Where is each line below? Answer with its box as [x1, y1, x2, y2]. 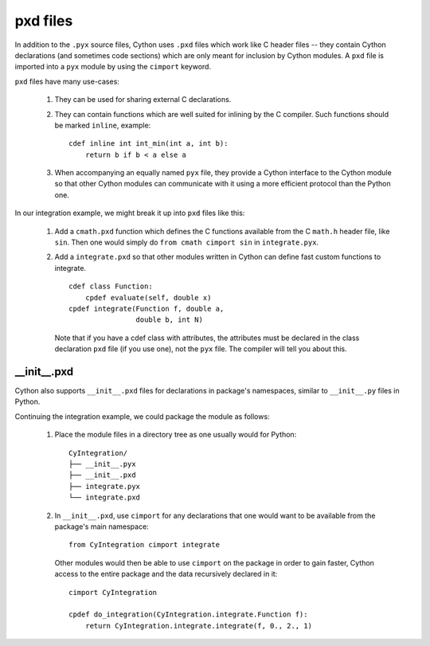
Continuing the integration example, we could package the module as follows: [14, 411, 270, 421]
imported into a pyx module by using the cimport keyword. [14, 62, 211, 72]
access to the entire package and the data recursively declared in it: [54, 570, 278, 579]
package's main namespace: [54, 522, 149, 531]
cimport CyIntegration [68, 588, 158, 597]
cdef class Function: [68, 282, 153, 291]
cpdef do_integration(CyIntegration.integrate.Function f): [68, 610, 308, 619]
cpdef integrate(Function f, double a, [68, 303, 225, 313]
